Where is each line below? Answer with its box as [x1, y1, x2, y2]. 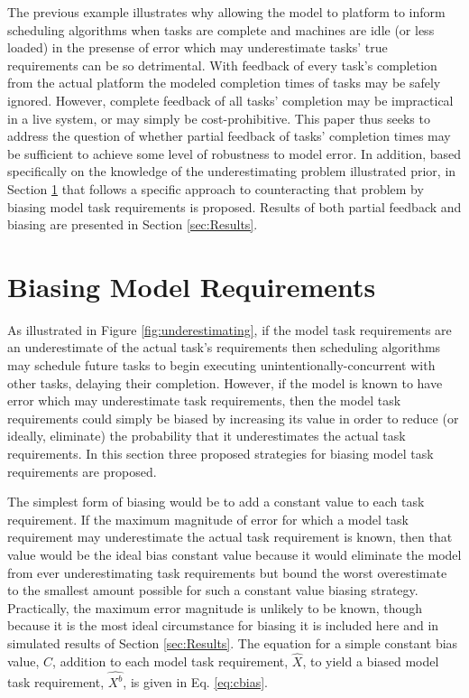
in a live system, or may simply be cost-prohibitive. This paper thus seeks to [7, 108, 430, 127]
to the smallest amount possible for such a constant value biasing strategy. [7, 581, 418, 600]
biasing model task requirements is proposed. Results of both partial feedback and [7, 197, 462, 216]
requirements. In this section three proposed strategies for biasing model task [7, 444, 434, 462]
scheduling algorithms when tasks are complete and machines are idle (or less [7, 20, 435, 39]
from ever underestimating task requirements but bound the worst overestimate [7, 563, 447, 582]
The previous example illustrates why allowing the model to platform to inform [7, 3, 446, 21]
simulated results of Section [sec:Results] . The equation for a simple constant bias [7, 633, 458, 652]
